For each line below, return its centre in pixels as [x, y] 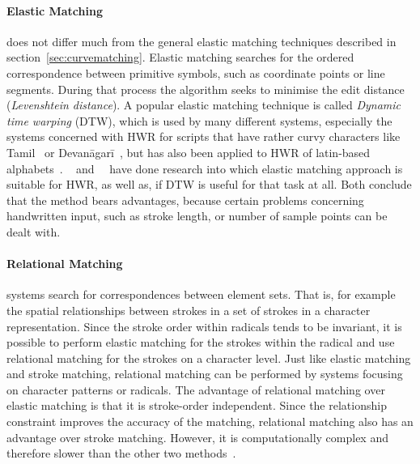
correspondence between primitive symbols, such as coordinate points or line [196, 72]
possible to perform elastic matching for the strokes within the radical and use [201, 342]
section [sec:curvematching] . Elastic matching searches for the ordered [180, 57]
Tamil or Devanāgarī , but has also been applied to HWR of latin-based [189, 152]
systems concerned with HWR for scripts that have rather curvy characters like [204, 136]
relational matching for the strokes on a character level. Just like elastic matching [209, 358]
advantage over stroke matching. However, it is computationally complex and [197, 437]
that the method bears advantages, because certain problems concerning [185, 200]
